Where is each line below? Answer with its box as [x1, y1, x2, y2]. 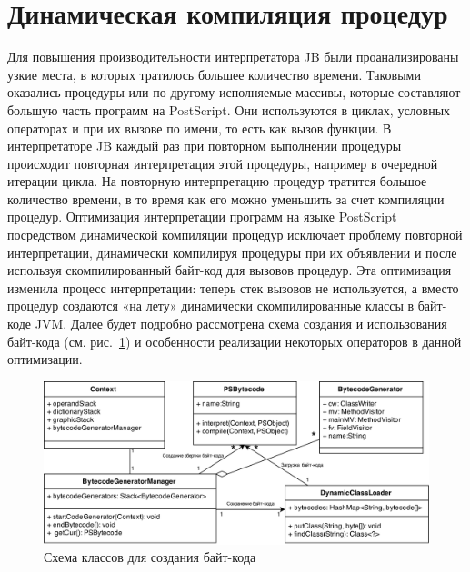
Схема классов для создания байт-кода [44, 547, 256, 567]
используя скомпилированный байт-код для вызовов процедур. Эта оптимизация [7, 261, 452, 280]
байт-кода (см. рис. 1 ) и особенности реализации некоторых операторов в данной [7, 331, 462, 350]
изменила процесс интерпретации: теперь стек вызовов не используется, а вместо [7, 278, 459, 297]
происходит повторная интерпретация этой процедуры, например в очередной [7, 153, 438, 173]
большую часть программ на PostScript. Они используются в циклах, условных [7, 100, 451, 119]
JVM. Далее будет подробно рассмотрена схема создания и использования [35, 314, 447, 333]
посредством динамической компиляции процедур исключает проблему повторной [7, 225, 463, 244]
